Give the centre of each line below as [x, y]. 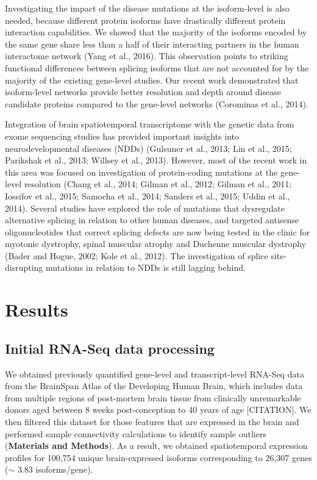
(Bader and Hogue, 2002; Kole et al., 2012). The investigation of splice [137, 255]
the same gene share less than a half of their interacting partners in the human [152, 44]
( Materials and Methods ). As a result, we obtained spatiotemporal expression [156, 446]
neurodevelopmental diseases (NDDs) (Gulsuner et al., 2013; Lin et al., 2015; [148, 148]
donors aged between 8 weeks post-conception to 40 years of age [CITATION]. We [158, 410]
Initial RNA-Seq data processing [110, 348]
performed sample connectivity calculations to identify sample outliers [136, 433]
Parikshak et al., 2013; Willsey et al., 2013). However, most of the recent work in [156, 160]
